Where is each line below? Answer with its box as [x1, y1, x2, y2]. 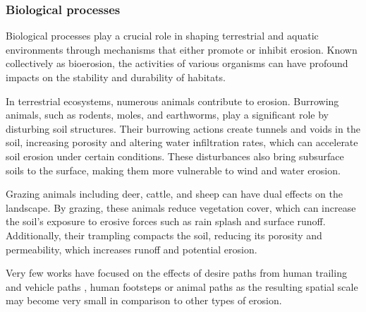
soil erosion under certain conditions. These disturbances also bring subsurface [6, 148, 344, 163]
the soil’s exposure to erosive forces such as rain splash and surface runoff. [6, 214, 326, 229]
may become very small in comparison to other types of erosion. [6, 293, 282, 308]
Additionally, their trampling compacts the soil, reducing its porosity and [6, 227, 322, 242]
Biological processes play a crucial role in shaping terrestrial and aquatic [6, 28, 319, 43]
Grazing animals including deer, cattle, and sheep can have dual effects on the [6, 186, 343, 201]
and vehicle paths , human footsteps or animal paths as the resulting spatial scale [6, 279, 358, 294]
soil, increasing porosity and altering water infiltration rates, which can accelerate [6, 135, 358, 150]
